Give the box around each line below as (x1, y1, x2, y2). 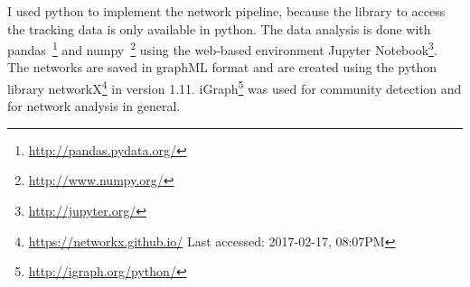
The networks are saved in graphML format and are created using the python (7, 58, 437, 77)
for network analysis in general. (7, 97, 181, 116)
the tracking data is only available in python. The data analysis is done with (7, 19, 431, 38)
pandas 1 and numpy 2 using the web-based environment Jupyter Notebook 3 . (7, 38, 437, 59)
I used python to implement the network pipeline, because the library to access (7, 2, 446, 20)
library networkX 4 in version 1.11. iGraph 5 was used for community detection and (7, 77, 462, 97)
